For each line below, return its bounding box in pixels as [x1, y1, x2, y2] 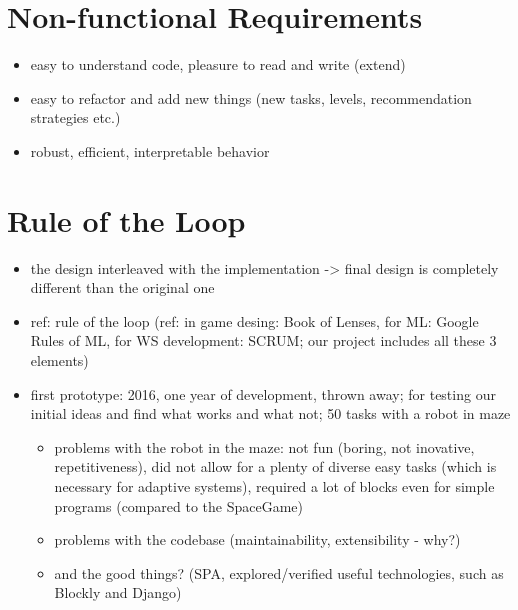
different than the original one [30, 277, 215, 298]
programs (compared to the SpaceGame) [54, 495, 303, 516]
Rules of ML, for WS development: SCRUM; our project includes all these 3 [30, 330, 497, 351]
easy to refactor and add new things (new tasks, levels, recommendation [30, 87, 472, 108]
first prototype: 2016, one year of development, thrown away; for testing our [30, 383, 496, 404]
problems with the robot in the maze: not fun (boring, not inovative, [54, 436, 475, 457]
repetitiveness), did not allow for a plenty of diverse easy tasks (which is [54, 456, 497, 477]
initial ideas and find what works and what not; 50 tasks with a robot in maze [30, 403, 511, 424]
